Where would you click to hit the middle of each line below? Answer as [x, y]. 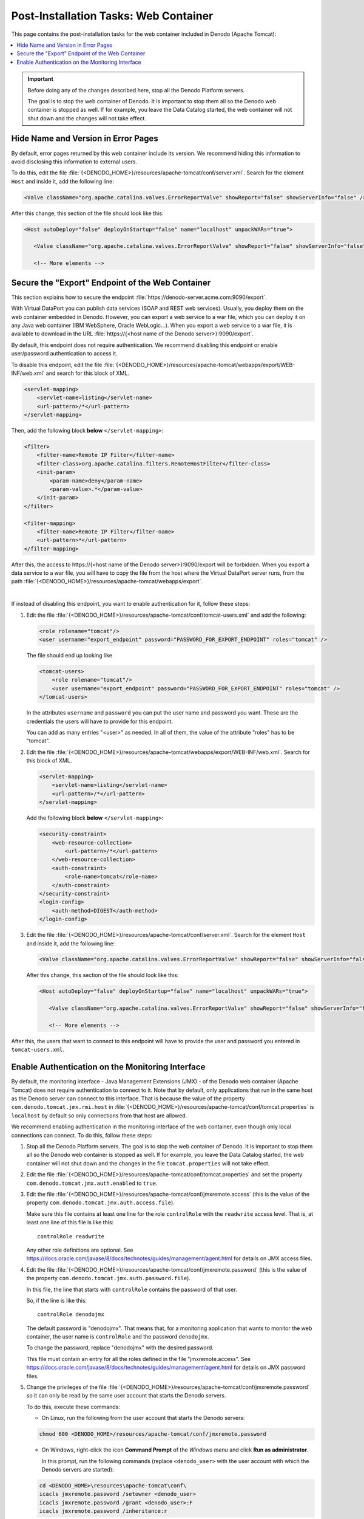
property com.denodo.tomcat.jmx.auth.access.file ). [101, 1202]
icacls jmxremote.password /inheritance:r [103, 1511]
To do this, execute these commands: [73, 1407]
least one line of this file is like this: [70, 1222]
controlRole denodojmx [71, 1315]
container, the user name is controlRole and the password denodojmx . [118, 1337]
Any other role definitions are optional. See [80, 1250]
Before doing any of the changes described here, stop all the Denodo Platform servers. [136, 90]
